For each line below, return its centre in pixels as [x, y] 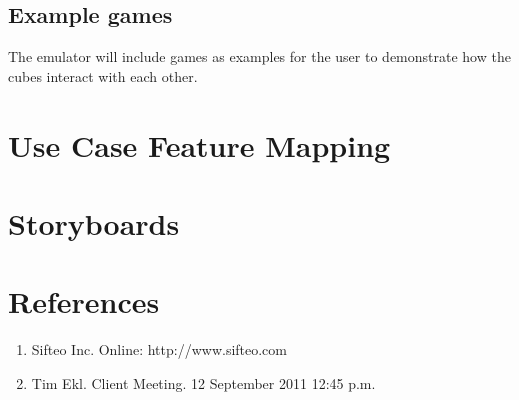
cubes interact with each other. [103, 75]
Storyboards [94, 222]
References [84, 301]
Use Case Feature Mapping [199, 144]
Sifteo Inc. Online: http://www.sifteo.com [159, 349]
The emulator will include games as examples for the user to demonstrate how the [259, 56]
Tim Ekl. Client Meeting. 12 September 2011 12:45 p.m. [203, 382]
